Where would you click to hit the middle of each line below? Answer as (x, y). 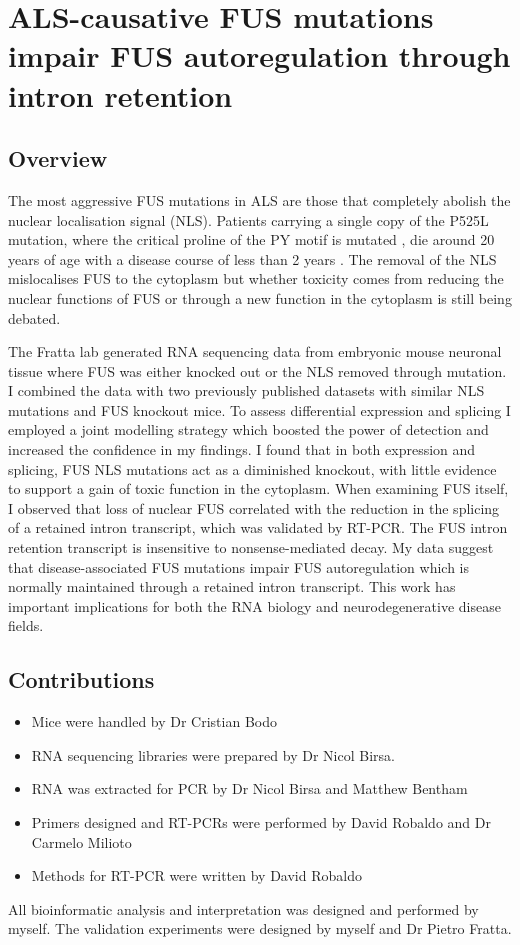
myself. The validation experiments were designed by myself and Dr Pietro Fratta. (260, 928)
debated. (34, 317)
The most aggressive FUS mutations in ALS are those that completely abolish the (259, 199)
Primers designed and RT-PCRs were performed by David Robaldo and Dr (261, 822)
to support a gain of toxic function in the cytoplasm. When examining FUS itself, (258, 488)
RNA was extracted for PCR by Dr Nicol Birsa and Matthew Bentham (249, 788)
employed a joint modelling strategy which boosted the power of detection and (248, 429)
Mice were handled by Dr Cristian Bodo (154, 721)
